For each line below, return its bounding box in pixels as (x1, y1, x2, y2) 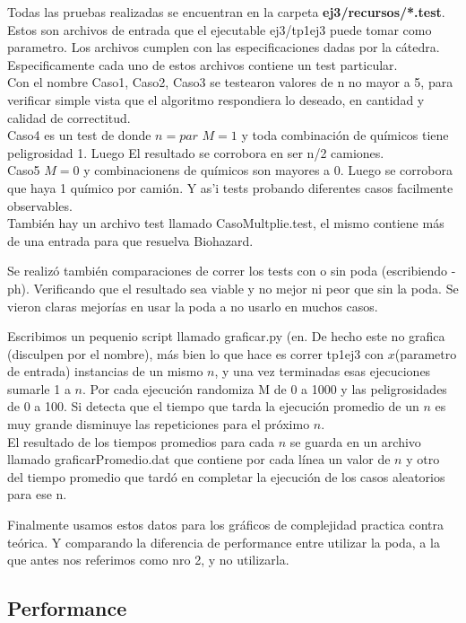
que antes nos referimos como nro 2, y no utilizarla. (7, 550, 289, 569)
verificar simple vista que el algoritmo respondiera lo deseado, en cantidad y (7, 90, 425, 109)
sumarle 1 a (7, 379, 71, 398)
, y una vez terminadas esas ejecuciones (214, 362, 431, 381)
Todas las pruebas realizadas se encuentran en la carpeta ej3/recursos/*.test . (7, 3, 445, 21)
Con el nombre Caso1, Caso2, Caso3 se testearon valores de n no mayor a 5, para (7, 73, 453, 92)
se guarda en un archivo (289, 432, 421, 451)
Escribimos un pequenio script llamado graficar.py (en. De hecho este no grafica (7, 327, 445, 346)
